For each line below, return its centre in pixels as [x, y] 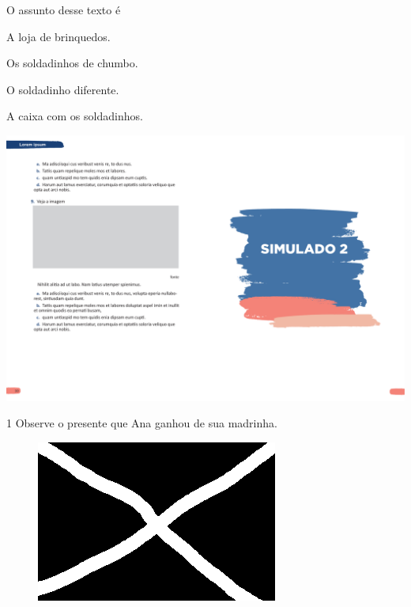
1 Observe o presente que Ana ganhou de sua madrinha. [142, 423]
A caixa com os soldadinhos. [75, 116]
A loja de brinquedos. [58, 36]
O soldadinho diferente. [63, 89]
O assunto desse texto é [64, 9]
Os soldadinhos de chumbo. [72, 63]
